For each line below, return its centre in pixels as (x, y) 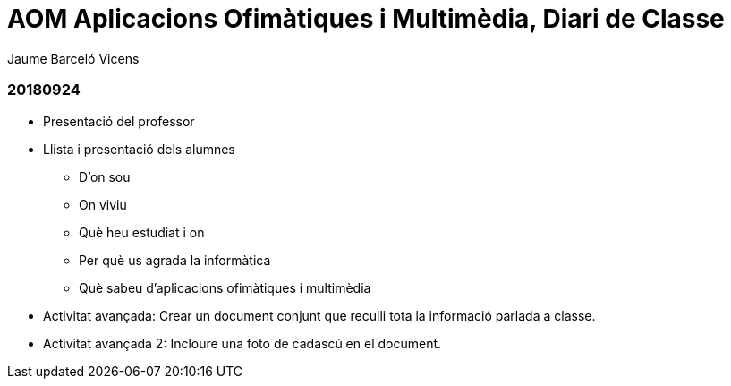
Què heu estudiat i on (142, 232)
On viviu (103, 204)
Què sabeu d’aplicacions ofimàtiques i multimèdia (225, 287)
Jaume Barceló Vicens (73, 58)
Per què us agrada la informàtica (175, 260)
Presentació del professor (119, 121)
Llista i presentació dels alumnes (139, 149)
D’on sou (105, 176)
